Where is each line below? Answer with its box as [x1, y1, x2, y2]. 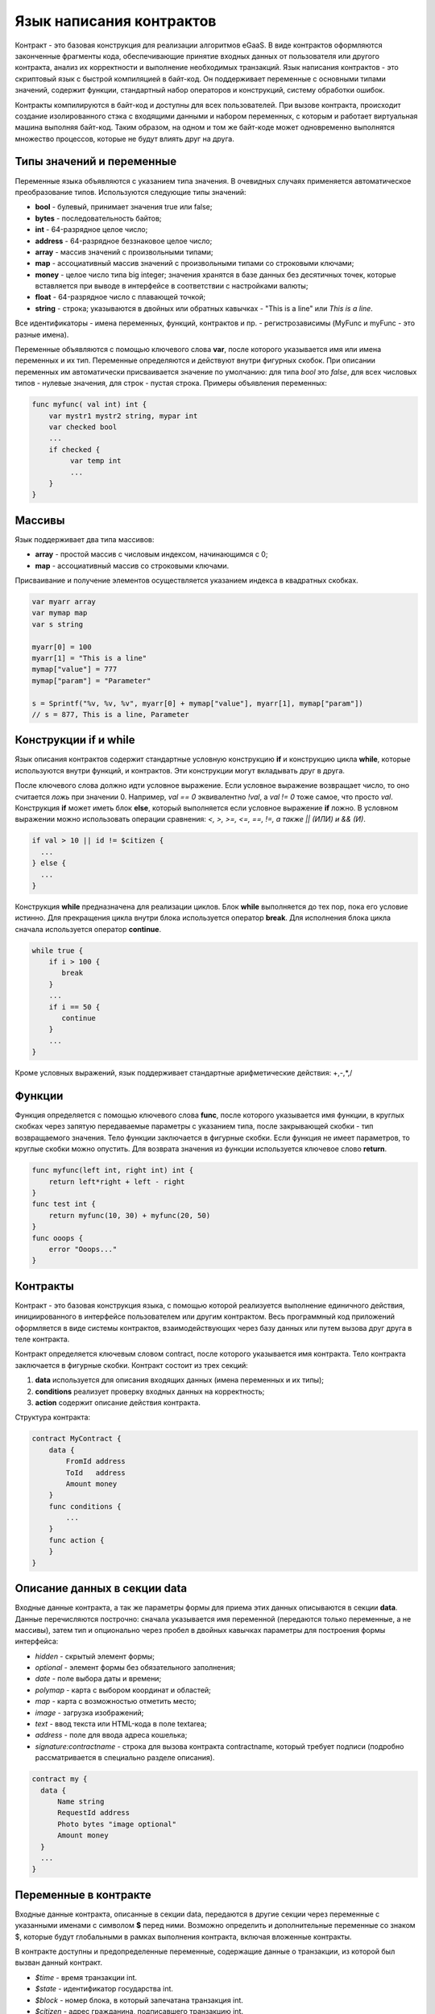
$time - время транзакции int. [35, 1972, 137, 1982]
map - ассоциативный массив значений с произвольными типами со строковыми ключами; [35, 259, 354, 268]
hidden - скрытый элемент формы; [35, 1651, 155, 1661]
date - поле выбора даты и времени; [35, 1674, 162, 1684]
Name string [57, 1796, 105, 1806]
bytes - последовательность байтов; [35, 213, 162, 223]
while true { [31, 946, 84, 955]
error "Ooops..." [48, 1245, 118, 1254]
